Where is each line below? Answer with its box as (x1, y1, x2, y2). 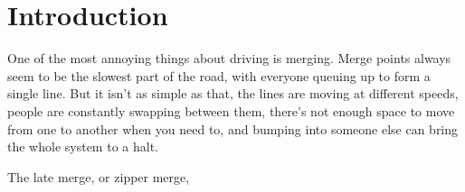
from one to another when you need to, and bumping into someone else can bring (7, 119, 459, 138)
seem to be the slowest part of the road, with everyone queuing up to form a (7, 66, 431, 85)
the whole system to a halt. (7, 137, 158, 156)
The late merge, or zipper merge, (7, 167, 190, 186)
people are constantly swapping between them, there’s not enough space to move (7, 101, 455, 120)
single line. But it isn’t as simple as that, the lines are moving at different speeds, (7, 84, 459, 103)
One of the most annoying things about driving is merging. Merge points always (7, 49, 451, 68)
